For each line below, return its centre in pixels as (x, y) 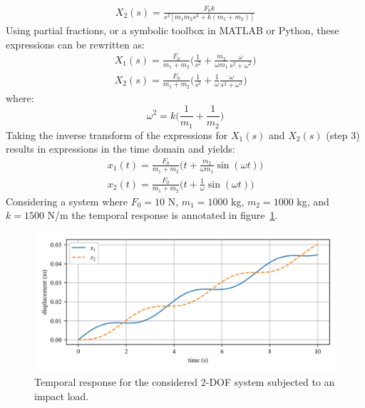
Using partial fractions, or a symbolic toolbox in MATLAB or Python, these (173, 30)
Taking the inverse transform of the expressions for (117, 134)
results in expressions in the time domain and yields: (120, 149)
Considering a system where (67, 201)
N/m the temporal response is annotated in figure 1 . (163, 215)
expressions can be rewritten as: (75, 44)
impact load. (62, 396)
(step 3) (343, 134)
